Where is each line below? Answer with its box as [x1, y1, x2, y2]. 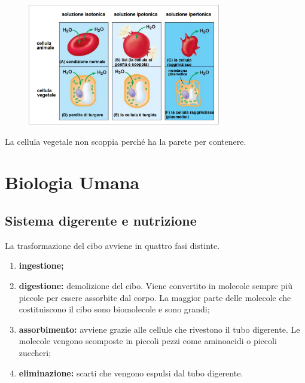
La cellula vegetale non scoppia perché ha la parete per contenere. [5, 135, 246, 147]
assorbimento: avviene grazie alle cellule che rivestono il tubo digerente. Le [19, 323, 300, 335]
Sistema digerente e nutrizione [5, 211, 197, 229]
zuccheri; [19, 346, 51, 358]
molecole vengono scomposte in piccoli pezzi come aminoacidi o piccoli [19, 335, 277, 347]
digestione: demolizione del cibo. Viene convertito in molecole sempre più [19, 279, 292, 291]
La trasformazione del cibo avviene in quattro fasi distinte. [5, 239, 220, 251]
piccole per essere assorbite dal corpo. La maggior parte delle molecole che [19, 291, 291, 303]
